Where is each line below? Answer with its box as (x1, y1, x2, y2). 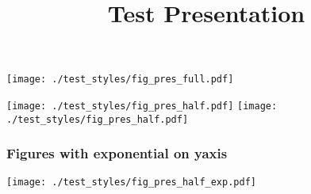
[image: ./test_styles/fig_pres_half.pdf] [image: (6, 101, 278, 112)
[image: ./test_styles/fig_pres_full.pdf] (6, 74, 234, 86)
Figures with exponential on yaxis (6, 143, 228, 163)
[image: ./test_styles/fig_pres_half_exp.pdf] (6, 176, 256, 188)
